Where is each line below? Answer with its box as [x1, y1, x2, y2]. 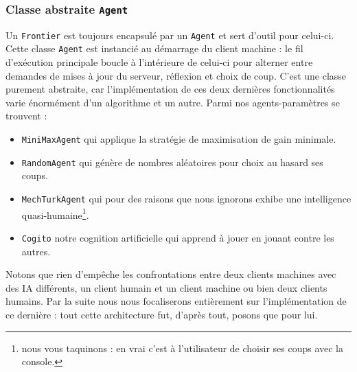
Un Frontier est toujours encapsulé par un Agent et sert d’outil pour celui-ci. [5, 27, 334, 42]
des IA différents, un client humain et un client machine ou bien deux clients [5, 280, 327, 294]
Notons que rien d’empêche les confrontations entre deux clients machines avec [5, 267, 336, 281]
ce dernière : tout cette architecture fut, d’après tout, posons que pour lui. [5, 307, 318, 321]
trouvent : [5, 108, 47, 123]
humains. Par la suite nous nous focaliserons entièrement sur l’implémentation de [5, 294, 347, 308]
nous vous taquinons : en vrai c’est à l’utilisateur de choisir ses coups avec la [21, 340, 344, 355]
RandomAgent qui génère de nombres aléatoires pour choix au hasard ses [21, 154, 323, 169]
